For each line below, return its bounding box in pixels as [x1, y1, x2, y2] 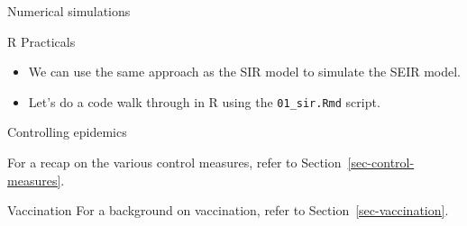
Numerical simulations [7, 2, 131, 20]
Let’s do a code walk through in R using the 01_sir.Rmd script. [28, 92, 380, 111]
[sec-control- [347, 153, 415, 172]
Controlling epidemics [7, 122, 127, 141]
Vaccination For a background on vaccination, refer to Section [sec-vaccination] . [7, 201, 449, 220]
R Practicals [7, 32, 76, 50]
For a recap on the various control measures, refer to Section [7, 153, 342, 172]
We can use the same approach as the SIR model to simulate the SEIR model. [28, 62, 462, 81]
